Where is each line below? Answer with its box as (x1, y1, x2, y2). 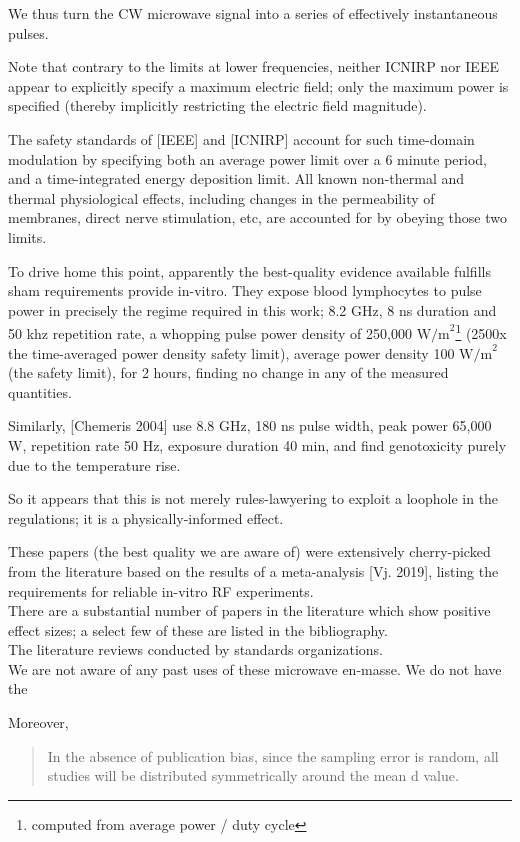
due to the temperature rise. (8, 454, 181, 475)
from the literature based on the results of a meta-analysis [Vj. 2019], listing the (8, 560, 499, 581)
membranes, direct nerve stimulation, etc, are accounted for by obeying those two (8, 207, 507, 228)
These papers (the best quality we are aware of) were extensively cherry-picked (8, 541, 491, 562)
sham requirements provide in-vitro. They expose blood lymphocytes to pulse (8, 280, 482, 301)
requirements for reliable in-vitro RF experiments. (8, 580, 314, 601)
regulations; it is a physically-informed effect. (8, 507, 284, 528)
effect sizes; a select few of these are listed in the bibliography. (8, 619, 388, 640)
